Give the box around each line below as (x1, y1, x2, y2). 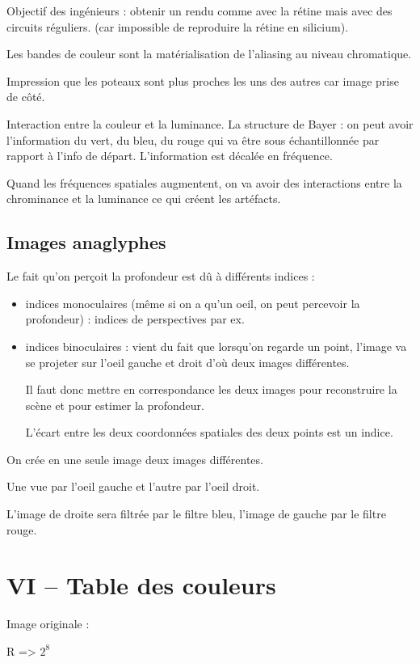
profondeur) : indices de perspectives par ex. (25, 310, 245, 327)
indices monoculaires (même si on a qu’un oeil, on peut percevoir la (25, 294, 360, 311)
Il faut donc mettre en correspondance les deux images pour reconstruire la (25, 381, 397, 398)
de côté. (6, 88, 45, 105)
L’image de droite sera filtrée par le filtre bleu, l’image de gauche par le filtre (6, 505, 386, 522)
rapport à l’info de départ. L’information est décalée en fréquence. (6, 147, 333, 164)
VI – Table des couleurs (6, 568, 276, 602)
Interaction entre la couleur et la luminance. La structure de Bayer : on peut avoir (6, 115, 414, 132)
